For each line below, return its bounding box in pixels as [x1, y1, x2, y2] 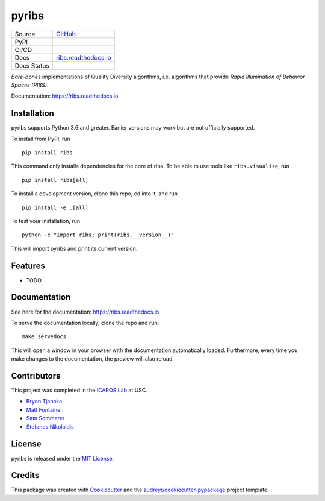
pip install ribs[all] [22, 177, 89, 183]
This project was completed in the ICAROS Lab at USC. [11, 386, 147, 394]
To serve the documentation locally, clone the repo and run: [11, 319, 159, 326]
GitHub [56, 30, 76, 38]
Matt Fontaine [26, 406, 61, 413]
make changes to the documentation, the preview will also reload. [11, 355, 175, 362]
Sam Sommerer [26, 415, 65, 422]
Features [11, 260, 45, 271]
